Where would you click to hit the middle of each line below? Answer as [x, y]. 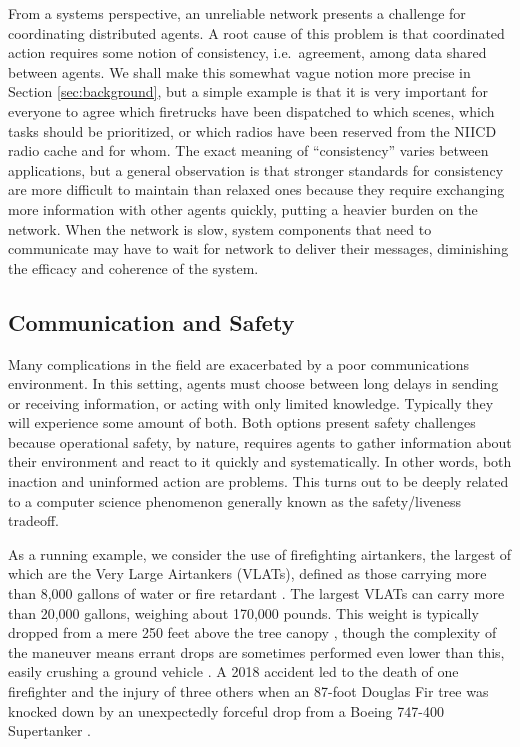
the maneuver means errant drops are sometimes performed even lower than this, [256, 651]
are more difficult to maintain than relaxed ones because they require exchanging [256, 189]
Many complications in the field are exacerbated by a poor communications [239, 363]
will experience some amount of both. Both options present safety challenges [242, 422]
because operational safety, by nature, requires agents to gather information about [260, 441]
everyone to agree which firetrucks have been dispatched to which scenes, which [251, 110]
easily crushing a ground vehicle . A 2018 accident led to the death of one [233, 671]
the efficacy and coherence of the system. [133, 267]
